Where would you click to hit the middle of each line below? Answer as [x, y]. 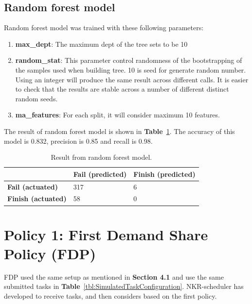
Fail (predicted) [100, 174]
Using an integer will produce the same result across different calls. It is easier [132, 79]
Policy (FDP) [50, 253]
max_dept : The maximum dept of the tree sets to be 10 [101, 44]
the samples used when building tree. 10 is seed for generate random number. [131, 69]
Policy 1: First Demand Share [106, 234]
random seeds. [36, 98]
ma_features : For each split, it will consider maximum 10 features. [117, 115]
